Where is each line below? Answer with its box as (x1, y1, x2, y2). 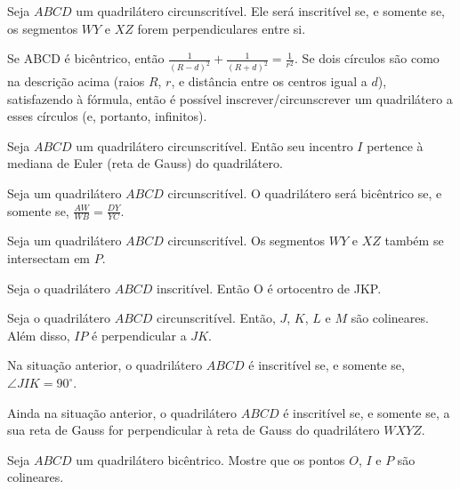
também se (384, 231, 444, 250)
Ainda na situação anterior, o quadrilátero (7, 403, 238, 421)
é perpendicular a (92, 325, 187, 344)
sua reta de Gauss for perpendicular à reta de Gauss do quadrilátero (7, 421, 380, 439)
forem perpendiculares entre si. (137, 19, 306, 37)
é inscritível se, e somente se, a (283, 403, 450, 421)
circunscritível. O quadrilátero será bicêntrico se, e (167, 184, 442, 203)
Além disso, (7, 325, 70, 344)
